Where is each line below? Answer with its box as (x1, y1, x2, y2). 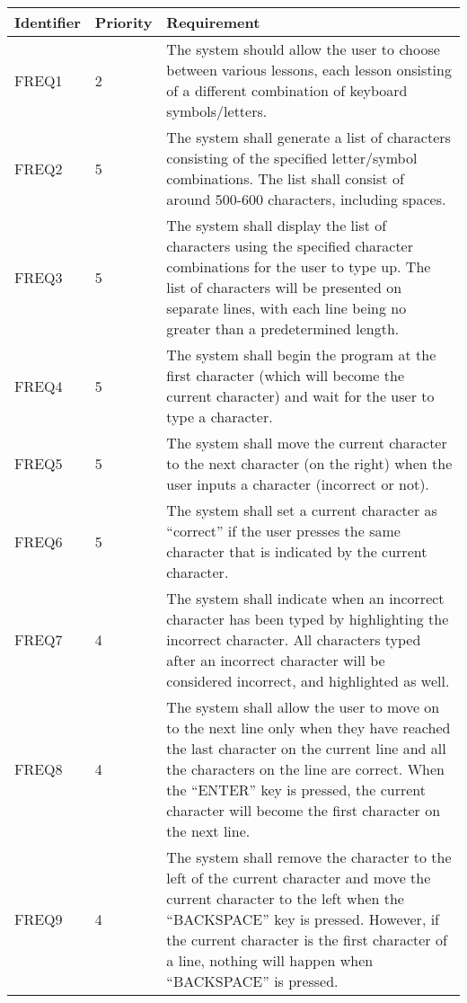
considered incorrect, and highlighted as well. (166, 670, 450, 691)
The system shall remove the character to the (166, 847, 452, 867)
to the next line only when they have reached (166, 717, 451, 738)
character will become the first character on (166, 800, 441, 821)
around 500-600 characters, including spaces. (166, 189, 446, 209)
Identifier (14, 12, 81, 32)
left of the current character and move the (166, 867, 431, 888)
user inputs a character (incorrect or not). (166, 474, 429, 494)
